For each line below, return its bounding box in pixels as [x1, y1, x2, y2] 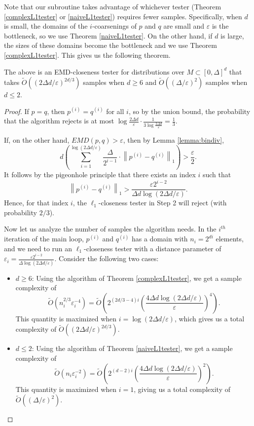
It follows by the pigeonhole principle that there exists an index [4, 169, 196, 180]
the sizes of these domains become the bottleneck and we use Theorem [4, 40, 217, 50]
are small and [163, 21, 205, 31]
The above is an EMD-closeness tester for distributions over [4, 66, 184, 77]
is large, [220, 30, 244, 40]
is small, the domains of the [4, 21, 88, 31]
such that [202, 169, 231, 180]
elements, [216, 233, 244, 244]
